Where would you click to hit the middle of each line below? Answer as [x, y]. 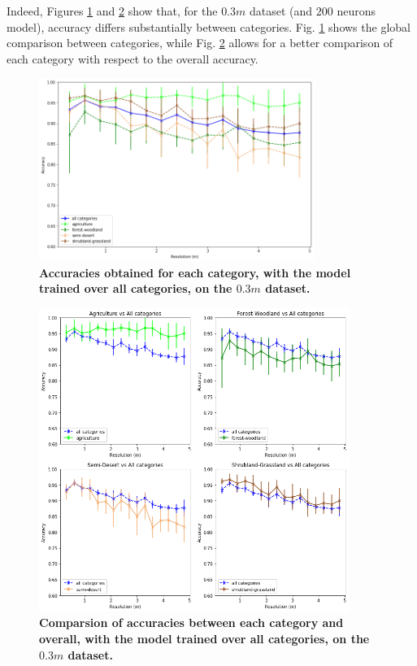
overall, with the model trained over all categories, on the [204, 638]
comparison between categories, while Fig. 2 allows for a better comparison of [200, 43]
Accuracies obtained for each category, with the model [195, 272]
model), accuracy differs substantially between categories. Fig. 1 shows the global [208, 26]
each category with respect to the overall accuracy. [132, 58]
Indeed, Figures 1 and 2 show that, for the [112, 11]
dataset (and [281, 11]
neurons [356, 11]
